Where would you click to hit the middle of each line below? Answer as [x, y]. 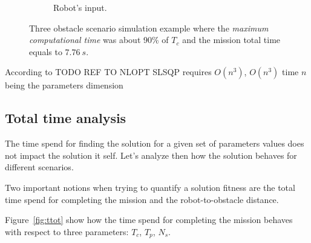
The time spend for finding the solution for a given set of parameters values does [155, 143]
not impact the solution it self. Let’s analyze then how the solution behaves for [151, 155]
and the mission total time [231, 40]
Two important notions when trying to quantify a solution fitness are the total [150, 187]
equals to [46, 51]
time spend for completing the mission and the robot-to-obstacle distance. [142, 199]
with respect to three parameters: [67, 231]
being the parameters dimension [64, 85]
